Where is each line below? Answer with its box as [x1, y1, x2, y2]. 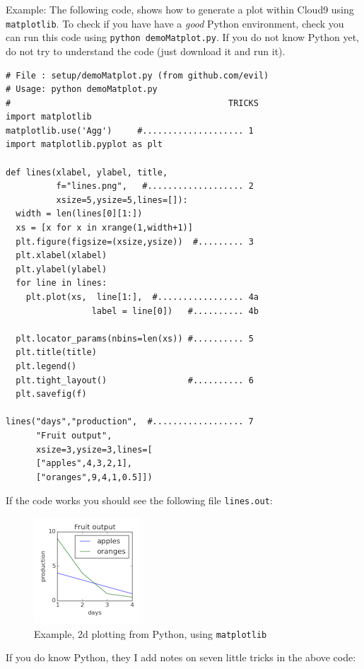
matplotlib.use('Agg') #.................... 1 [6, 125, 254, 136]
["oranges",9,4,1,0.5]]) [35, 472, 153, 482]
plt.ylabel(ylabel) [16, 264, 107, 274]
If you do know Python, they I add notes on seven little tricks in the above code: [6, 650, 356, 665]
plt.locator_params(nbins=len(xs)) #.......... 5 [16, 333, 254, 344]
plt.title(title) [16, 347, 97, 358]
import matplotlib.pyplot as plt [6, 139, 163, 150]
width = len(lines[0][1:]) [16, 209, 143, 219]
